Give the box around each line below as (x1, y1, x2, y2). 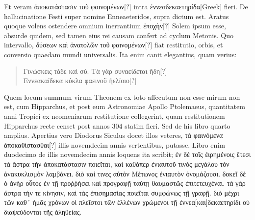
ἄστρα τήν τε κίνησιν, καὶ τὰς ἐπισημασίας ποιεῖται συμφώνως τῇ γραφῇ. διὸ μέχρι (4, 187, 239, 198)
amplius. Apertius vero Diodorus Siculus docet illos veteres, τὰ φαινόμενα (4, 130, 223, 140)
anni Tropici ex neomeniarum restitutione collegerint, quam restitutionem (4, 110, 225, 121)
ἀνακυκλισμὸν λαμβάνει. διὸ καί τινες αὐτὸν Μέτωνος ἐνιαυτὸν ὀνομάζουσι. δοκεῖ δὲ (4, 168, 246, 178)
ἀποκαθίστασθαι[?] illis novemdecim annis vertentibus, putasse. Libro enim (4, 139, 225, 150)
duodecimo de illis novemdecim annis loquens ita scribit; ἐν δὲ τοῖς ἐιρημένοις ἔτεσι (4, 149, 251, 159)
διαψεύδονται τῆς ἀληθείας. (4, 206, 82, 217)
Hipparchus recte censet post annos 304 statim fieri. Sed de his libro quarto (4, 120, 230, 131)
